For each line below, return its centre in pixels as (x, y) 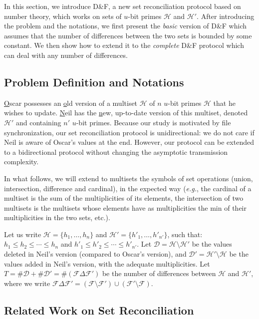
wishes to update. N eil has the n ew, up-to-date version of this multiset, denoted (126, 113)
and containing (38, 122)
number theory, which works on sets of (63, 16)
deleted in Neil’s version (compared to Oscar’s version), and (95, 254)
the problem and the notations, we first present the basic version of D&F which (125, 26)
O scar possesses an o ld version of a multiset (71, 103)
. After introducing (226, 16)
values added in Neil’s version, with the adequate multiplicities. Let (107, 263)
